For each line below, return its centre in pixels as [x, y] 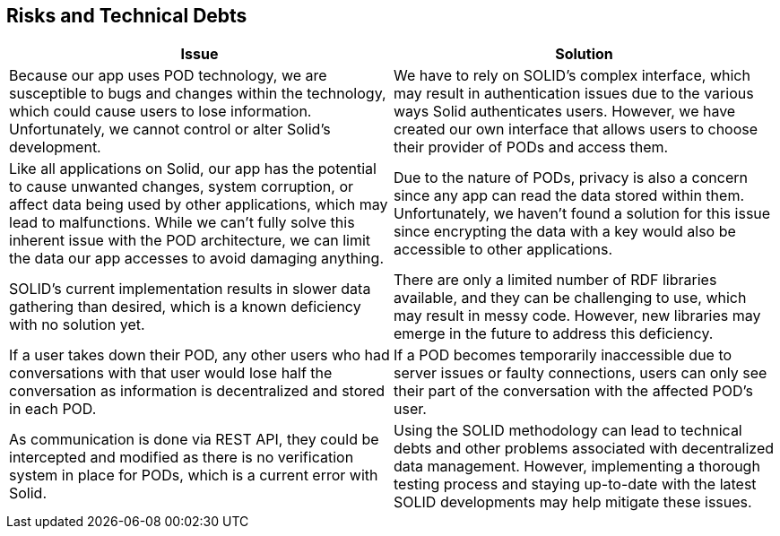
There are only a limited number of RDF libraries [555, 280]
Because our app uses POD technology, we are [168, 76]
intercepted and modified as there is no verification [182, 458]
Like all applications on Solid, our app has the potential [193, 169]
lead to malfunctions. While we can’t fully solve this [182, 223]
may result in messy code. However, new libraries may [577, 316]
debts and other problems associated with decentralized [584, 449]
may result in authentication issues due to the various [574, 94]
